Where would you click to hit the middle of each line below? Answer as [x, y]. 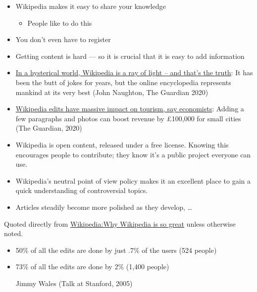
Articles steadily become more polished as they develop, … [104, 207]
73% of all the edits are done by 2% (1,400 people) [92, 267]
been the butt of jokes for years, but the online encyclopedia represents [123, 82]
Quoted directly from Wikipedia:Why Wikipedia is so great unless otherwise [120, 223]
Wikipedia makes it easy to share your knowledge [91, 6]
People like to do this [60, 23]
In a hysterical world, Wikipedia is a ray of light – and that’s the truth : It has [134, 73]
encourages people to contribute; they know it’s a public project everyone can [133, 154]
